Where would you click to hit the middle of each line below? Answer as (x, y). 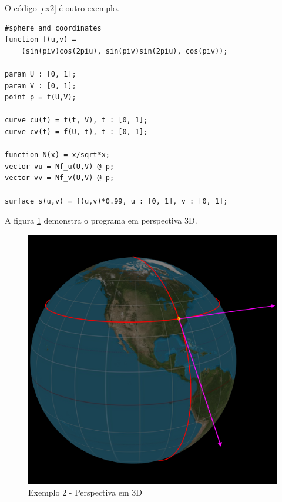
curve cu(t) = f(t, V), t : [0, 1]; (76, 120)
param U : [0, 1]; (41, 74)
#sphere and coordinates (53, 28)
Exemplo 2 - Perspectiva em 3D (85, 492)
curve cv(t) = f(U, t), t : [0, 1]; (76, 132)
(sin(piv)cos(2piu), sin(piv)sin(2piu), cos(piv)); (125, 51)
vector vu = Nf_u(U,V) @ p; (60, 166)
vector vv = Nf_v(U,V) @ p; (60, 178)
